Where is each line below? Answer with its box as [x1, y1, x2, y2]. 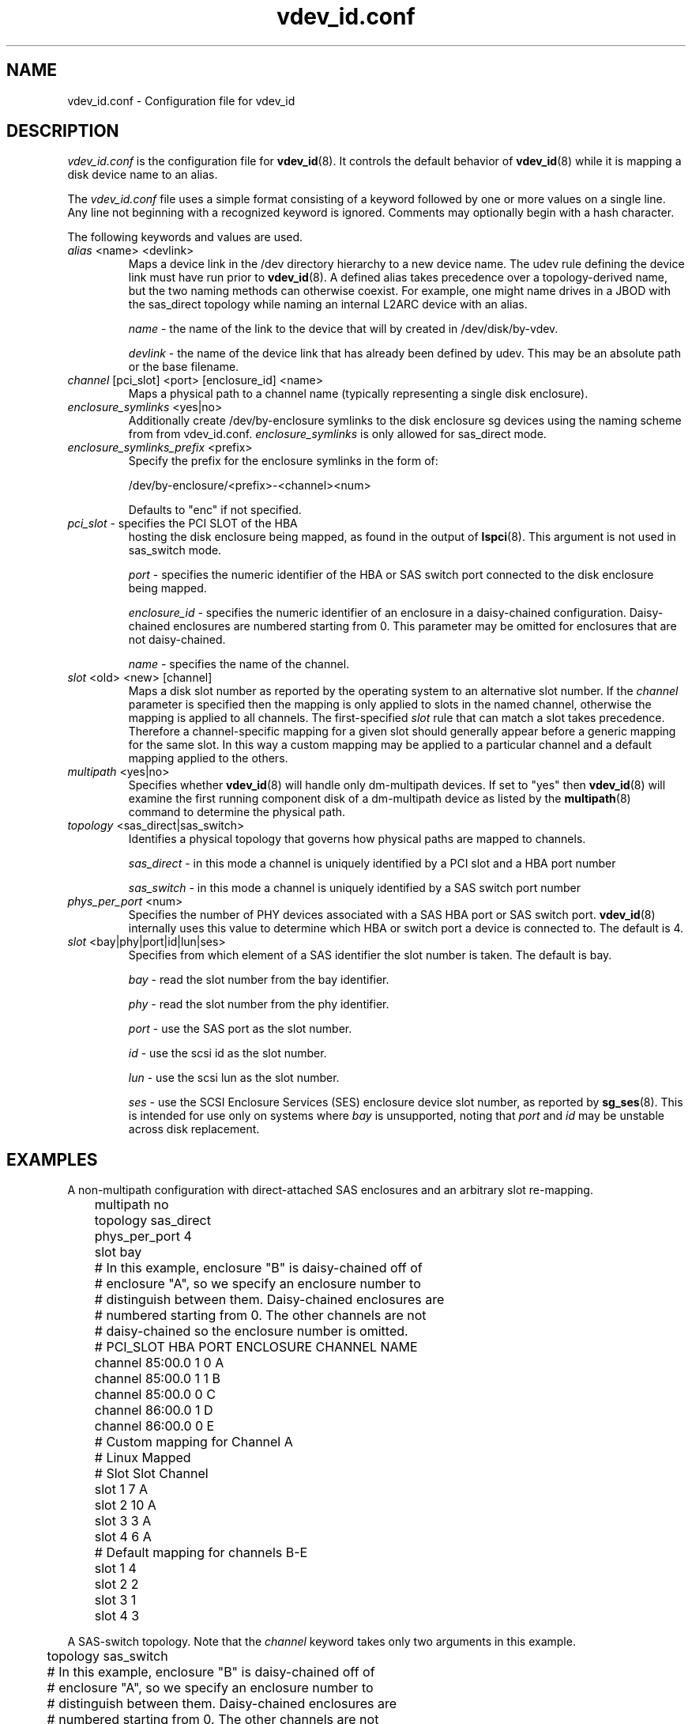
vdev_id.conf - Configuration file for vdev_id [67, 93, 295, 108]
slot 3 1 [94, 1592, 137, 1609]
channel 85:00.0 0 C [94, 1386, 216, 1403]
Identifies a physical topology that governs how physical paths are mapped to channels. [128, 832, 586, 846]
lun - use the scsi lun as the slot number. [128, 1071, 340, 1085]
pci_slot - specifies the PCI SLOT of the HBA [67, 516, 298, 531]
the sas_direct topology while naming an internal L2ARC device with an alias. [128, 297, 528, 312]
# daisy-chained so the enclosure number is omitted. [94, 1323, 408, 1340]
